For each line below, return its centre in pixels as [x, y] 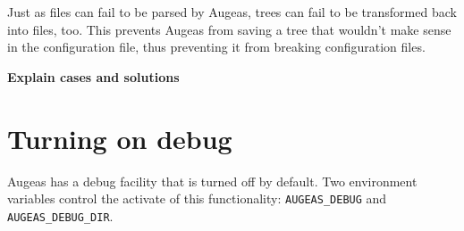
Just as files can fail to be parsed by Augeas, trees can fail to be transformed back [232, 12]
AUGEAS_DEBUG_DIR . [60, 215]
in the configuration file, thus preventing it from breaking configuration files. [216, 47]
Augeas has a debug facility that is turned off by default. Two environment [212, 181]
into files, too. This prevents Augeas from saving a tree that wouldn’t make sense [229, 29]
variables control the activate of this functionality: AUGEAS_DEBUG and [197, 198]
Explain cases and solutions [93, 76]
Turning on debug [120, 138]
